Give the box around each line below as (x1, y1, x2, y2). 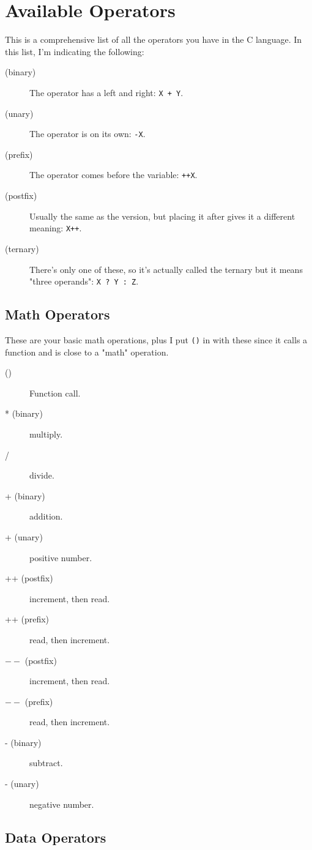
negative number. (29, 797, 94, 810)
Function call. (29, 386, 81, 399)
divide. (29, 469, 54, 482)
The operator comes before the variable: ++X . (29, 168, 198, 181)
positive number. (29, 551, 92, 564)
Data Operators (5, 827, 106, 846)
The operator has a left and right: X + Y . (29, 86, 184, 99)
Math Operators (5, 305, 110, 324)
